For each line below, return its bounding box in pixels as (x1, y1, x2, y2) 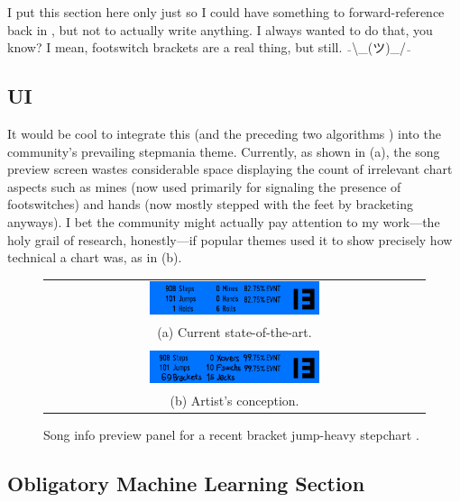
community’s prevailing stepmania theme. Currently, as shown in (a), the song (7, 141, 440, 160)
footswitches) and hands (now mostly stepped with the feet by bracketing (7, 195, 413, 214)
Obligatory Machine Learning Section (7, 470, 365, 497)
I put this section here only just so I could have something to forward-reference (7, 3, 445, 21)
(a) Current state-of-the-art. (157, 322, 312, 341)
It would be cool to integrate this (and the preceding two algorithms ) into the (7, 123, 441, 142)
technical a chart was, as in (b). (7, 248, 182, 267)
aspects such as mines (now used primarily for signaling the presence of (7, 177, 401, 196)
